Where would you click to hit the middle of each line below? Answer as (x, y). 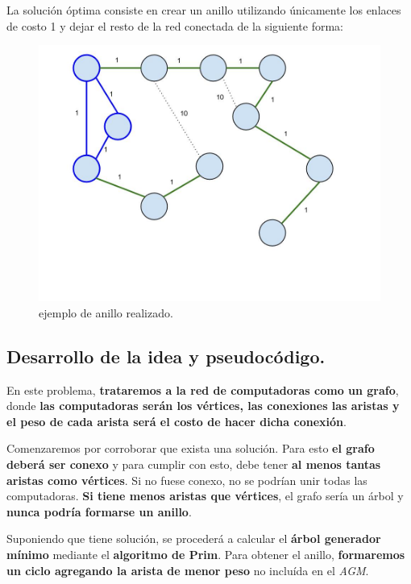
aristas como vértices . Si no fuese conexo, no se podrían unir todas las (187, 480)
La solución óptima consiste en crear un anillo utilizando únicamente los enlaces (204, 10)
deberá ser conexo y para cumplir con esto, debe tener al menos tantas (194, 464)
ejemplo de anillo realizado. (106, 312)
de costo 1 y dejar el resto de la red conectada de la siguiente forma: (175, 25)
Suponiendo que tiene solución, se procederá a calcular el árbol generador (194, 538)
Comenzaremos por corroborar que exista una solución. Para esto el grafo (191, 448)
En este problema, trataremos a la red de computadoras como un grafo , (203, 389)
